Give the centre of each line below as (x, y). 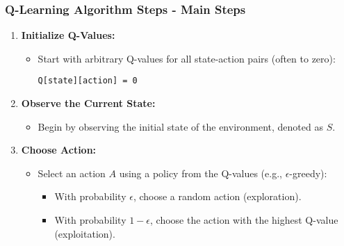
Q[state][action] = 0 (88, 81)
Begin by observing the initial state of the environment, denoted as (180, 126)
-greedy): (308, 173)
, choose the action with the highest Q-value (244, 220)
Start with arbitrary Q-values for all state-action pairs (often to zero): (187, 58)
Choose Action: (59, 150)
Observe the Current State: (88, 103)
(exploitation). (85, 233)
